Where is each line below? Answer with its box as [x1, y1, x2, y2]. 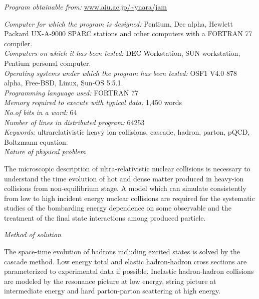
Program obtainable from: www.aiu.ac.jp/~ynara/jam [4, 2, 167, 12]
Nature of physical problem [4, 146, 86, 157]
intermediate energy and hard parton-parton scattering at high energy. [4, 285, 221, 296]
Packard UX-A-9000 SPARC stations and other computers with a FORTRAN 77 [4, 28, 252, 39]
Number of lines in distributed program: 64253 [4, 117, 145, 127]
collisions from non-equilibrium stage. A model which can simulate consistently [4, 183, 246, 193]
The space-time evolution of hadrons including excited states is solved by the [4, 246, 240, 257]
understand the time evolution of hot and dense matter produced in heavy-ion [4, 173, 244, 183]
